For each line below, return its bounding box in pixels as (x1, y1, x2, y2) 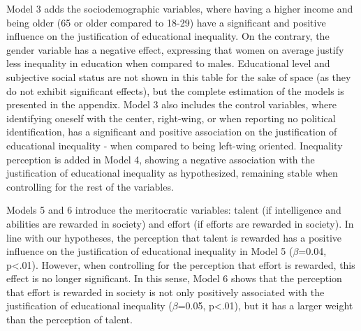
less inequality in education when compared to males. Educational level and (6, 56, 330, 71)
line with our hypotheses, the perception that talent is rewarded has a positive (6, 230, 342, 244)
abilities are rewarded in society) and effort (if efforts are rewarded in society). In (6, 216, 354, 230)
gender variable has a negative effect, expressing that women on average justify (6, 42, 344, 57)
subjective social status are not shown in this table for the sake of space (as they (6, 69, 351, 84)
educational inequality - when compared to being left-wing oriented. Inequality (6, 138, 343, 152)
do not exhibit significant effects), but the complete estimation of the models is (6, 83, 344, 98)
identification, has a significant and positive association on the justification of (6, 124, 337, 139)
